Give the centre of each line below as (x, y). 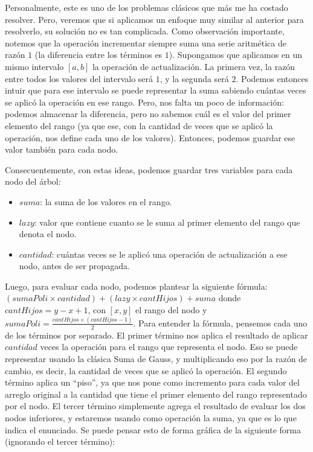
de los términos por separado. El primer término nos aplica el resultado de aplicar (156, 335)
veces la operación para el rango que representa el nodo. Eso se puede (169, 347)
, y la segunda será (194, 78)
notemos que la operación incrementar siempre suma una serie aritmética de (146, 43)
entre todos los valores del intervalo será (79, 78)
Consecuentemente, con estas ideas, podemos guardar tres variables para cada (149, 169)
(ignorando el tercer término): (60, 441)
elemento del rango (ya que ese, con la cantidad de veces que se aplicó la (139, 125)
